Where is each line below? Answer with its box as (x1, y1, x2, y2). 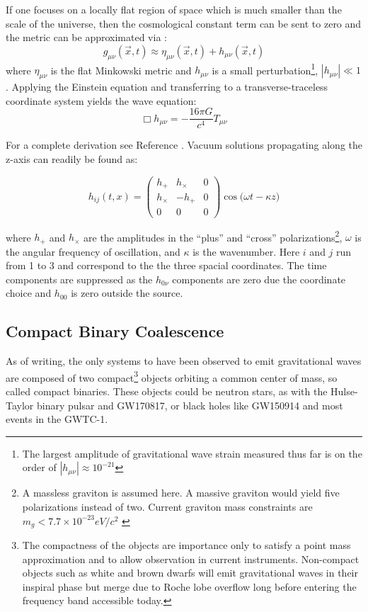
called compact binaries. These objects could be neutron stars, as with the (6, 384, 328, 399)
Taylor (6, 397, 34, 412)
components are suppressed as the (6, 271, 153, 286)
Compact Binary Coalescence (6, 320, 224, 342)
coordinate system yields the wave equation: (6, 93, 197, 108)
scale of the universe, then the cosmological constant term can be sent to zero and (6, 16, 362, 30)
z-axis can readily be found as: (6, 151, 138, 166)
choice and (6, 285, 52, 300)
